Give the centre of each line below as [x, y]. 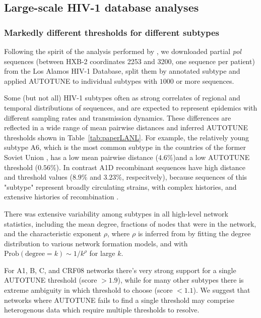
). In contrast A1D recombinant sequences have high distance [151, 167]
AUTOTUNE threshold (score [51, 280]
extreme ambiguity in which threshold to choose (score [88, 290]
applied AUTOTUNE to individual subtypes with [81, 81]
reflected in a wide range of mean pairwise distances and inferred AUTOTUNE [126, 127]
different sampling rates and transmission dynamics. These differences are [118, 117]
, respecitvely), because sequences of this [185, 177]
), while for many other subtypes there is [181, 280]
